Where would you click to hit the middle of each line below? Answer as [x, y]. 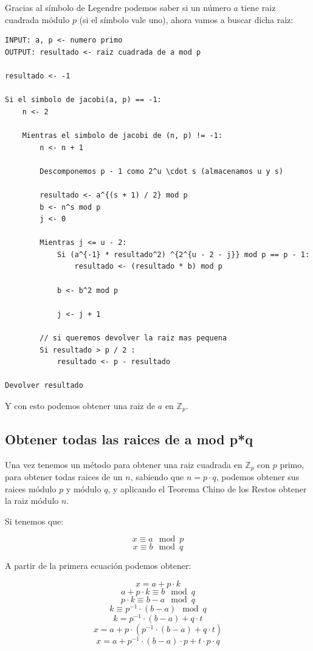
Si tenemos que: [34, 521]
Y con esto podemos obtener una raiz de [80, 405]
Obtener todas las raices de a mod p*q [129, 439]
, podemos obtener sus [258, 477]
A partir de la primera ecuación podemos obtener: [98, 566]
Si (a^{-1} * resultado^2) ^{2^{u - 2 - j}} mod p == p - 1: [183, 254]
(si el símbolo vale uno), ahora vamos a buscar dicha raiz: [186, 19]
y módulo [84, 488]
